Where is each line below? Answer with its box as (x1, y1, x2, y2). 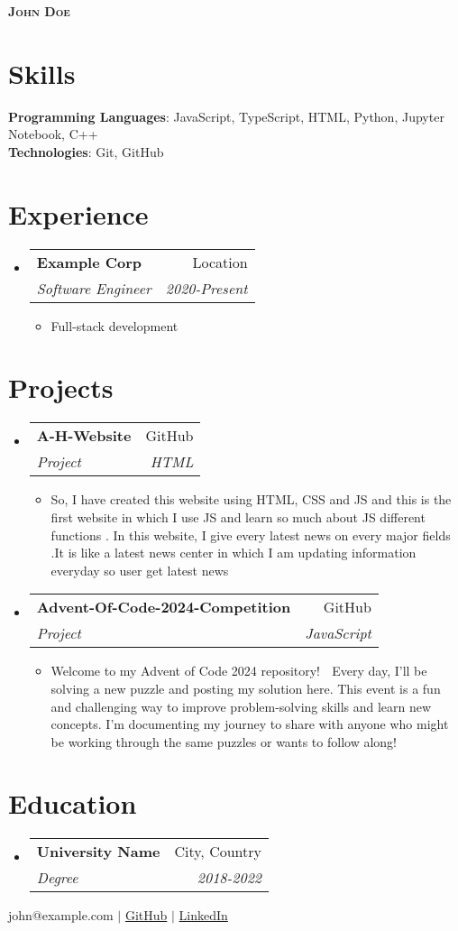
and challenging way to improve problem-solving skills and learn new (50, 696, 432, 715)
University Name (36, 841, 160, 862)
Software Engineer (36, 277, 151, 299)
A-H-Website (36, 425, 132, 447)
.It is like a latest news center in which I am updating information (50, 543, 417, 562)
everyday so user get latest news (50, 560, 229, 579)
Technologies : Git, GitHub (8, 142, 164, 161)
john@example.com (8, 906, 114, 925)
